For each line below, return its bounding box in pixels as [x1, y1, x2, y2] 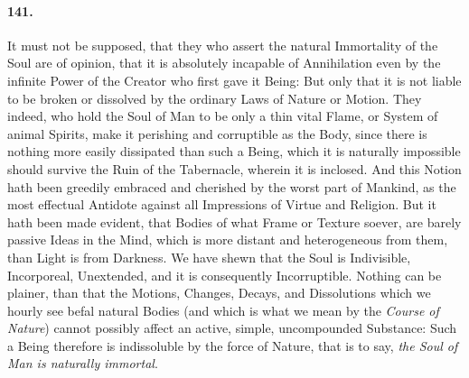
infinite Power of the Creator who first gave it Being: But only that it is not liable [7, 70, 462, 89]
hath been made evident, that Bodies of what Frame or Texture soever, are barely [7, 212, 462, 231]
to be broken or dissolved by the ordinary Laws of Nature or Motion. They [7, 88, 422, 107]
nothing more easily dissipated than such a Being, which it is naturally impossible [7, 142, 461, 161]
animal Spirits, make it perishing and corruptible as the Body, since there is [7, 124, 427, 143]
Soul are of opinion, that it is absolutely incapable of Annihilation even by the [7, 53, 441, 72]
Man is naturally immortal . [7, 354, 158, 373]
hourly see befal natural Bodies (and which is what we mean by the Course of [7, 300, 439, 319]
